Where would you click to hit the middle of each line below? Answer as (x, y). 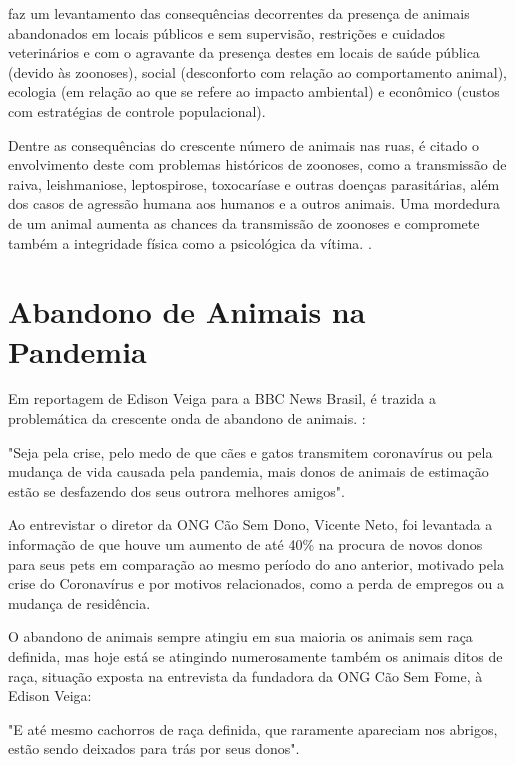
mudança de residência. (79, 602)
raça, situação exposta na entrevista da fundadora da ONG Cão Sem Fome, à (245, 675)
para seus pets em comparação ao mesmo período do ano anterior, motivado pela (256, 563)
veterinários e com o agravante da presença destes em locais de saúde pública (244, 52)
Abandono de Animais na (187, 311)
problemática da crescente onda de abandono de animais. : (187, 418)
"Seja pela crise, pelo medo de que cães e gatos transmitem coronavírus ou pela (250, 451)
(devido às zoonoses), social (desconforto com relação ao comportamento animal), (258, 71)
